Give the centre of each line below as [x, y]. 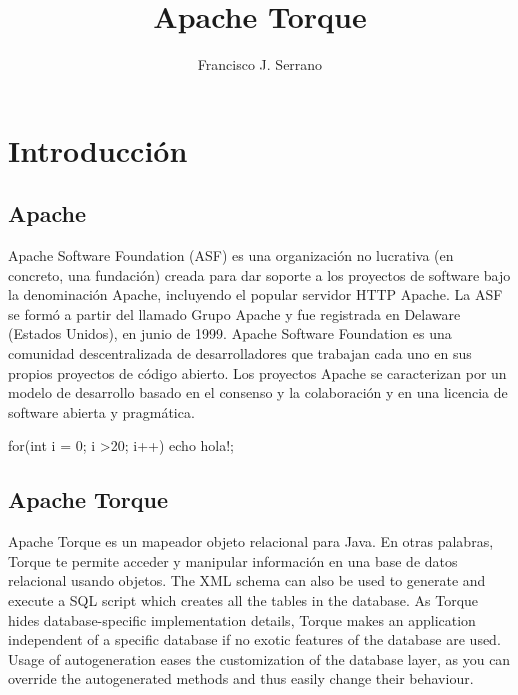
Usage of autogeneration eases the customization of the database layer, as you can [259, 658]
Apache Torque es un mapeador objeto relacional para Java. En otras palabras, [251, 541]
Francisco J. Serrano [260, 64]
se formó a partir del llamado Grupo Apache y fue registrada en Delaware [234, 313]
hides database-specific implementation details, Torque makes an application [242, 619]
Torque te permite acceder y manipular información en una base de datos [233, 560]
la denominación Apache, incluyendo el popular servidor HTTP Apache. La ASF [255, 294]
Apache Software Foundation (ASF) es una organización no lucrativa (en [231, 255]
